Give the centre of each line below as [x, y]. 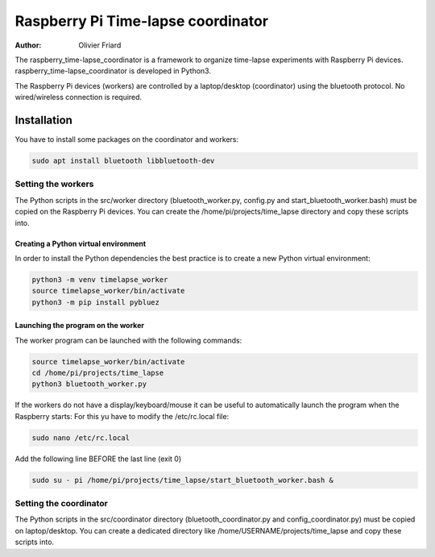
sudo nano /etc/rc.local [81, 438]
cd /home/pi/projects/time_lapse [98, 373]
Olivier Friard [100, 45]
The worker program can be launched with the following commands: [128, 340]
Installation [43, 120]
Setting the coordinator [61, 504]
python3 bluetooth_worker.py [89, 384]
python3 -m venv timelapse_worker [100, 279]
